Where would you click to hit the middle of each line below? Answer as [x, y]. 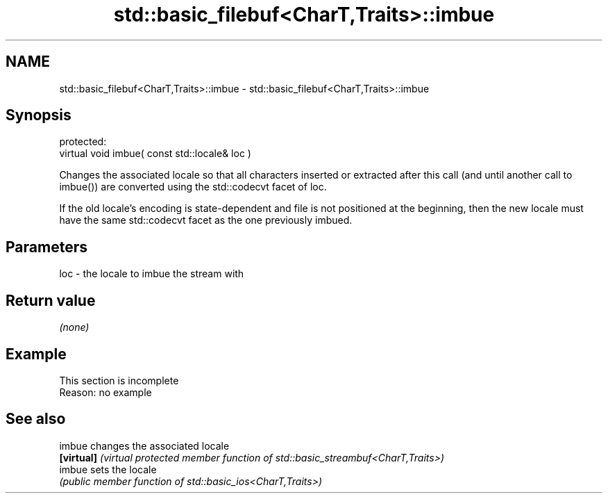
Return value [51, 300]
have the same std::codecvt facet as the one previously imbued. [206, 220]
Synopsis [39, 115]
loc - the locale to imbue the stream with [152, 274]
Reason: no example [105, 392]
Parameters [47, 247]
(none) [74, 327]
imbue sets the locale [108, 469]
